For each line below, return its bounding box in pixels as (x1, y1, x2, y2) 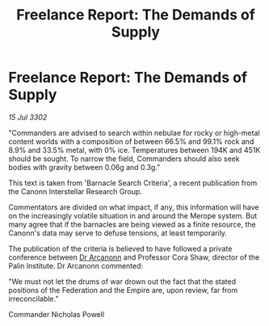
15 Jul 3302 (8, 112, 48, 122)
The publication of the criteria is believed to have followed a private (8, 243, 233, 253)
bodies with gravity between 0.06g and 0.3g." (8, 162, 161, 171)
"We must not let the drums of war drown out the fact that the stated (8, 277, 237, 286)
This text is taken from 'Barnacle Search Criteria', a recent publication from (8, 178, 258, 188)
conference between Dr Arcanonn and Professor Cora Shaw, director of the (8, 252, 260, 262)
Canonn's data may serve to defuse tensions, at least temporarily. (8, 228, 228, 238)
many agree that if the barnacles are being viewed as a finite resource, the (8, 219, 256, 229)
